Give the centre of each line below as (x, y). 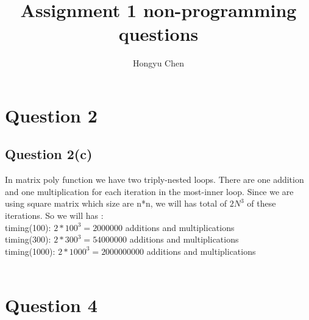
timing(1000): (30, 251)
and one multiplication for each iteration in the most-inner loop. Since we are (149, 191)
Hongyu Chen (158, 63)
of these (261, 203)
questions (158, 34)
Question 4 (51, 305)
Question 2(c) (49, 154)
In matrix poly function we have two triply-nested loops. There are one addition (154, 180)
